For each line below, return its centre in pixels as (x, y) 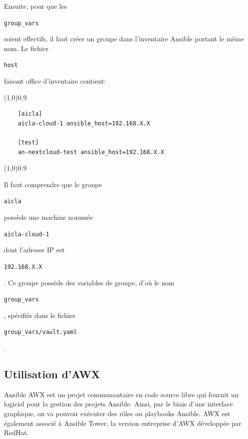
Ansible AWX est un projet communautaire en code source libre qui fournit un (121, 394)
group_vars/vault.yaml (41, 332)
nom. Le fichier (26, 48)
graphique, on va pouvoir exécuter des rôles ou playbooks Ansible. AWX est (117, 413)
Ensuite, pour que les (35, 6)
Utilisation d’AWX (52, 374)
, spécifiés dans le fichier (40, 315)
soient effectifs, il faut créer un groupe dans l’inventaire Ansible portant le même (124, 39)
